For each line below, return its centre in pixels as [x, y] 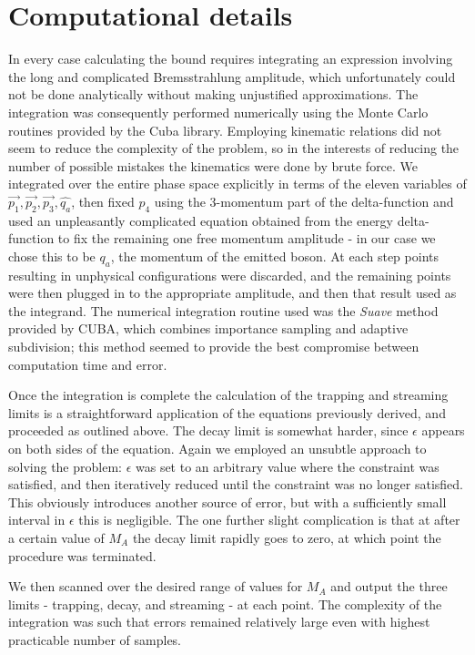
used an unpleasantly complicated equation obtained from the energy [201, 220]
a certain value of [56, 537]
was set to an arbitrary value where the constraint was [287, 466]
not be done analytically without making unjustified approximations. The [213, 94]
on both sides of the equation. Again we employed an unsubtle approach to [217, 448]
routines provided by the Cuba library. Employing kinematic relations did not [225, 130]
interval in [37, 520]
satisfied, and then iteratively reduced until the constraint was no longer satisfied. [236, 484]
